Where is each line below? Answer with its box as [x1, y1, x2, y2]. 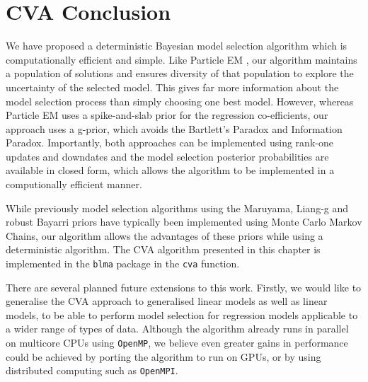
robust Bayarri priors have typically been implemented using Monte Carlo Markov [6, 214, 362, 229]
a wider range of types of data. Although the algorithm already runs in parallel [6, 321, 349, 336]
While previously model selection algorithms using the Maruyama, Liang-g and [6, 200, 349, 215]
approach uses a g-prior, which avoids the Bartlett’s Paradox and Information [6, 121, 343, 136]
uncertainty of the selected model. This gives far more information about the [6, 79, 339, 94]
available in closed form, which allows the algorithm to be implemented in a [6, 163, 335, 178]
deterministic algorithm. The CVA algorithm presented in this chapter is [6, 242, 321, 257]
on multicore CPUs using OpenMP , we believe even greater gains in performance [6, 335, 348, 350]
